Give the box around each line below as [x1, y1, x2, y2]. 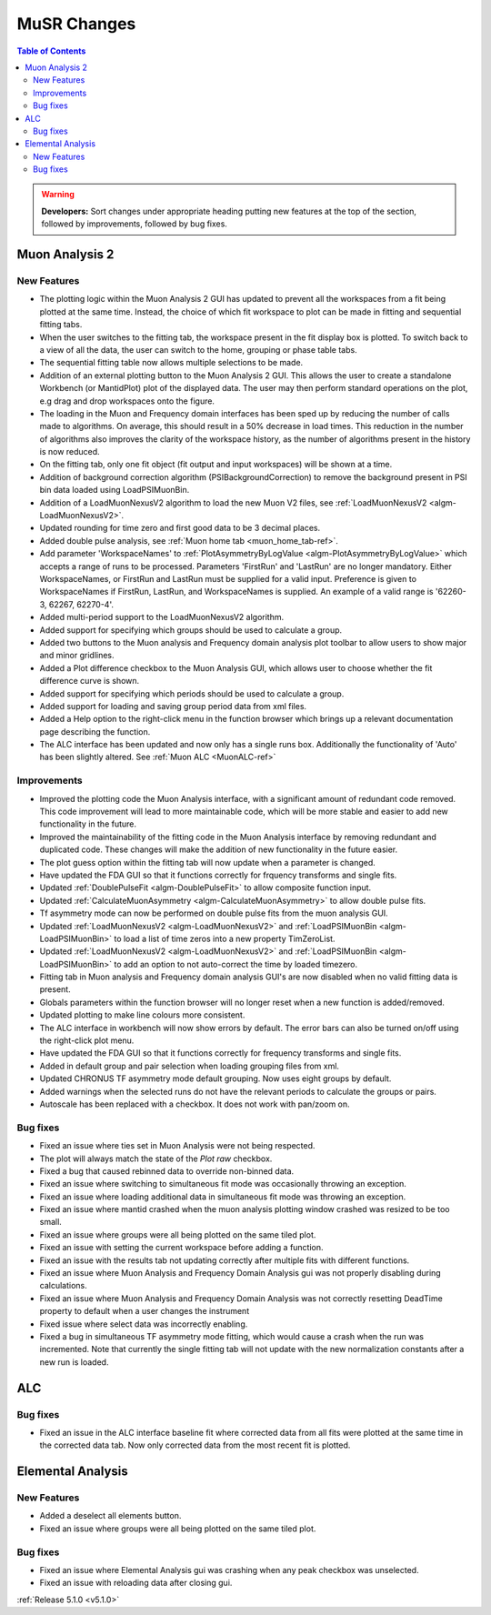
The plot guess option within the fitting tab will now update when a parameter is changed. [39, 857, 376, 868]
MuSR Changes [16, 14, 136, 34]
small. [39, 1217, 63, 1228]
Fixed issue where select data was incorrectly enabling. [39, 1319, 248, 1329]
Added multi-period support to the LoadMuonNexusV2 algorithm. [39, 612, 285, 623]
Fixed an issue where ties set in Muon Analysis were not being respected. [39, 1140, 316, 1151]
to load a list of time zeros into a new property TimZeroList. [114, 933, 336, 944]
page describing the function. [39, 726, 151, 737]
